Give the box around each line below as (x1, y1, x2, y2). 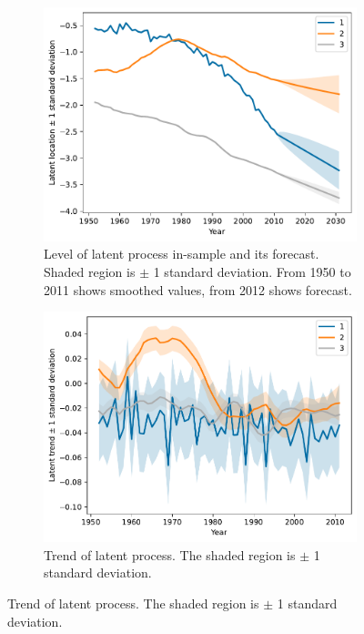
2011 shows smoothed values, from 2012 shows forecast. (44, 280, 352, 299)
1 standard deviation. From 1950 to (153, 261, 351, 281)
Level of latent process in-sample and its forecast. (44, 244, 319, 263)
